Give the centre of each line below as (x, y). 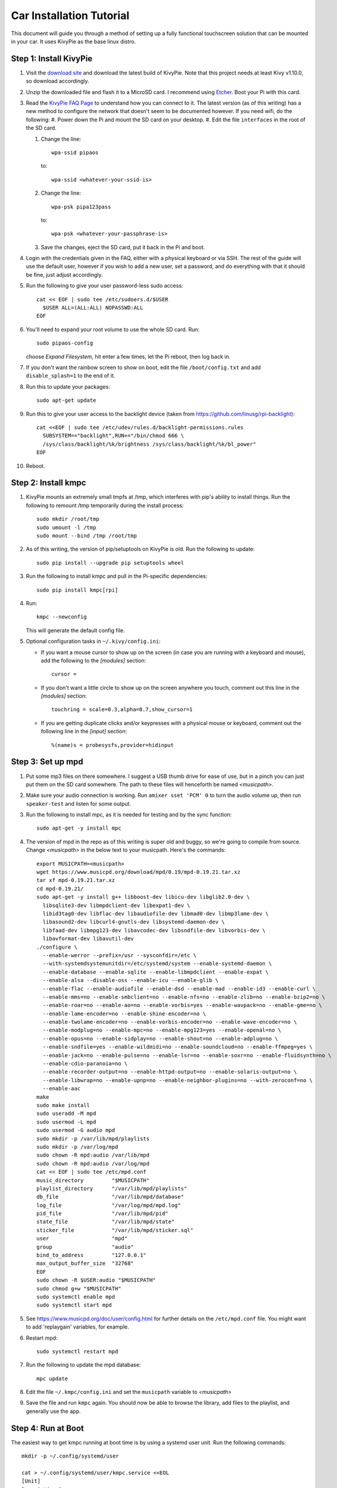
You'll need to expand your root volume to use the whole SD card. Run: (113, 329)
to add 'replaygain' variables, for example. (77, 1327)
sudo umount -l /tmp (66, 527)
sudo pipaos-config (65, 343)
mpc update (52, 1378)
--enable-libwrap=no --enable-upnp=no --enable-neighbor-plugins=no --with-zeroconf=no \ (177, 1080)
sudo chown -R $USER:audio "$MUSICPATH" (96, 1280)
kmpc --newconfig (62, 617)
